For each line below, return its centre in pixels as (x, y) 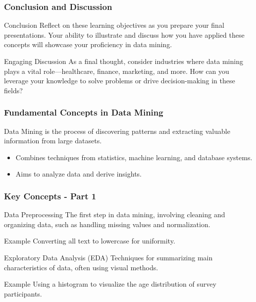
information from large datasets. (53, 141)
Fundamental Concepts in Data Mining (84, 112)
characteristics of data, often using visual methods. (81, 267)
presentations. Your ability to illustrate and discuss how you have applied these (124, 34)
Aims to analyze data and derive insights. (79, 174)
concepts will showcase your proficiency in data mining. (88, 44)
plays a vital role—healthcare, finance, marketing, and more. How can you (117, 71)
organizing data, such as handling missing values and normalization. (107, 224)
